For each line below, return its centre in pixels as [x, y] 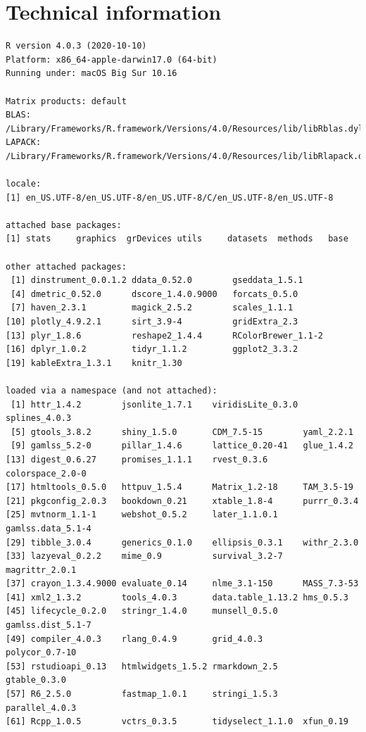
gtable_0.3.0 [36, 680]
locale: [24, 184]
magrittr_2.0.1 [41, 570]
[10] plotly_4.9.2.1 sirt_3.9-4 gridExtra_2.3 [152, 322]
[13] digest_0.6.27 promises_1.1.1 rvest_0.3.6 [137, 459]
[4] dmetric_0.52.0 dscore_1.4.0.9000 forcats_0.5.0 [154, 294]
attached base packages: [64, 225]
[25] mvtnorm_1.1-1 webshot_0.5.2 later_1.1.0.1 [142, 515]
